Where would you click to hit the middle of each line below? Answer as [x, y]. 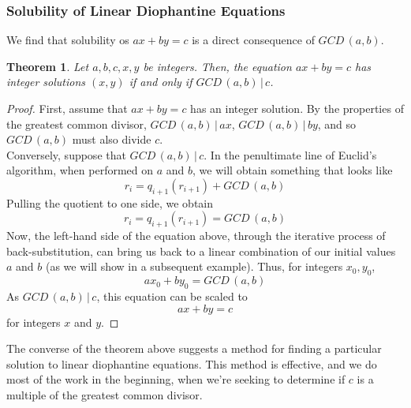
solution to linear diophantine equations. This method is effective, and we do [192, 363]
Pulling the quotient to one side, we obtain [110, 202]
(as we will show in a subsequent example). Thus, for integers [194, 266]
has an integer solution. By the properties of [297, 108]
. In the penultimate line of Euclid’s [290, 154]
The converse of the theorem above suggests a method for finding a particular [194, 348]
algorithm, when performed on [80, 170]
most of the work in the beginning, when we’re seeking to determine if [176, 379]
